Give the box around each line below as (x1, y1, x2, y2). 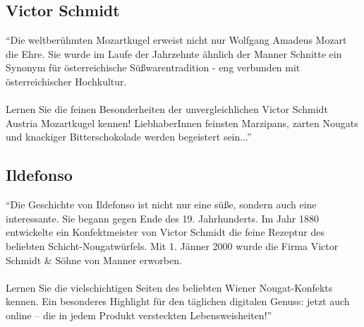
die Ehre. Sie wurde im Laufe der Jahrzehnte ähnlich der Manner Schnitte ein (6, 46, 342, 61)
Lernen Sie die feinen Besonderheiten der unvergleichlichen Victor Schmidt (6, 102, 328, 117)
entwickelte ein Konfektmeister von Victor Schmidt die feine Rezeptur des (6, 225, 324, 239)
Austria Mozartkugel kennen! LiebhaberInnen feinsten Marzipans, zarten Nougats (6, 115, 358, 130)
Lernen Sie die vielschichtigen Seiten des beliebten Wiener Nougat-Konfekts (6, 280, 333, 295)
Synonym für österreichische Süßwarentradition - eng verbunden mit (6, 60, 301, 75)
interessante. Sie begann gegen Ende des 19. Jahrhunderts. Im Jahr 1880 (6, 210, 319, 225)
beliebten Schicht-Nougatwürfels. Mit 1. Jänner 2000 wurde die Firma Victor (6, 238, 339, 253)
